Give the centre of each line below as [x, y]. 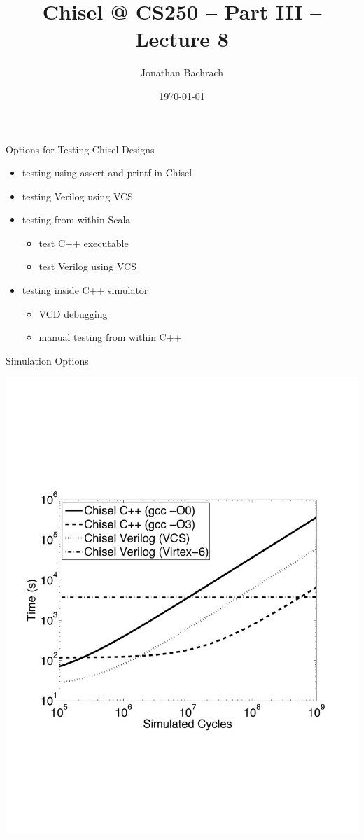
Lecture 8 [182, 39]
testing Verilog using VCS [77, 196]
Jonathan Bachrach [182, 72]
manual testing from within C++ [110, 337]
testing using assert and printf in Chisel [107, 173]
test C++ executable [84, 243]
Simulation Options [47, 360]
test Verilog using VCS [88, 266]
